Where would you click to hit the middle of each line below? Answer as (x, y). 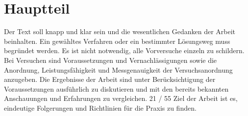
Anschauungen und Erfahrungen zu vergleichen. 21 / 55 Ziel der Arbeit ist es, (121, 98)
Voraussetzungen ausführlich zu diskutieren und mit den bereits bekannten (116, 88)
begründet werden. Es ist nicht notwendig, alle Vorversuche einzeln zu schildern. (124, 50)
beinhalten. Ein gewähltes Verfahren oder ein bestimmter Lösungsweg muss (117, 41)
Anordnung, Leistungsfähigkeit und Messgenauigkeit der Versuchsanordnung (118, 69)
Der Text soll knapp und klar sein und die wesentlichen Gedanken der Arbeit (120, 31)
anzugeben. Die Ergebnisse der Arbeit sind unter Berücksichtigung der (110, 79)
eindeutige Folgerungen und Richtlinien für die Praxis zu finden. (100, 107)
